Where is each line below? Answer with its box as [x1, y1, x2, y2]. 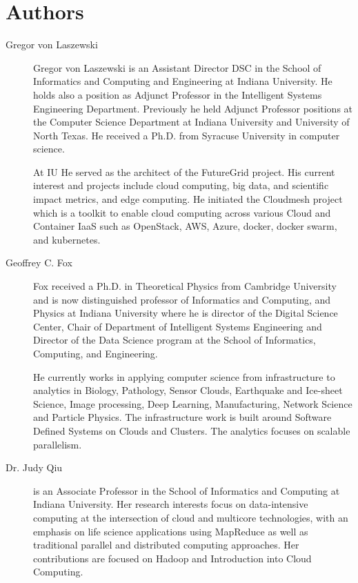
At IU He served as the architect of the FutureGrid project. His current [33, 164, 335, 179]
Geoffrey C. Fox [6, 255, 72, 270]
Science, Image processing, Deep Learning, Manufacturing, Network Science [33, 396, 352, 411]
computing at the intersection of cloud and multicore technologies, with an [33, 510, 348, 524]
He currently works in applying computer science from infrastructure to [33, 369, 335, 384]
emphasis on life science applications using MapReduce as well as [33, 524, 308, 538]
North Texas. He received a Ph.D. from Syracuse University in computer [33, 128, 340, 142]
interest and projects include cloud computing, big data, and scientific [33, 178, 329, 192]
